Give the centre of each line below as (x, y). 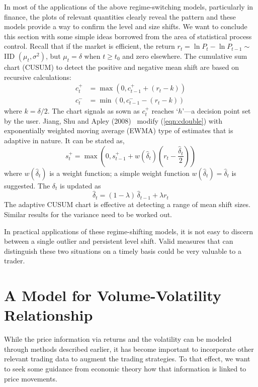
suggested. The (27, 185)
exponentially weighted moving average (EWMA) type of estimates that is (119, 130)
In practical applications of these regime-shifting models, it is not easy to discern (128, 231)
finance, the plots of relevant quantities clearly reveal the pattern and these (120, 16)
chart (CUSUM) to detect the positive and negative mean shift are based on (121, 67)
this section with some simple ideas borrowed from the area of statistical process (128, 36)
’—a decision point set (217, 111)
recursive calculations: (38, 77)
